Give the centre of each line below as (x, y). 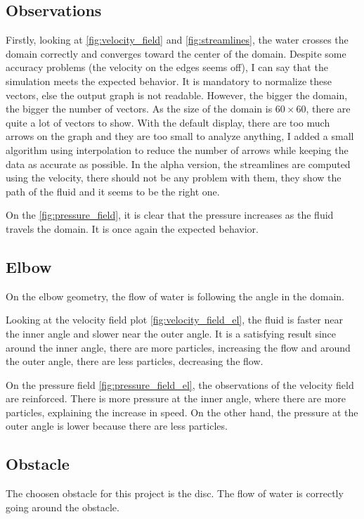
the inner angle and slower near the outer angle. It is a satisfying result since (171, 333)
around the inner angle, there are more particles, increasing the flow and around (178, 347)
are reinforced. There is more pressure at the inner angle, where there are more (176, 398)
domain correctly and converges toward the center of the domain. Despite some (176, 53)
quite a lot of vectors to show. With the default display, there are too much (168, 122)
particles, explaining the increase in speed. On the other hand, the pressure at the (182, 412)
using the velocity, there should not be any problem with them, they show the (174, 178)
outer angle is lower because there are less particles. (117, 426)
